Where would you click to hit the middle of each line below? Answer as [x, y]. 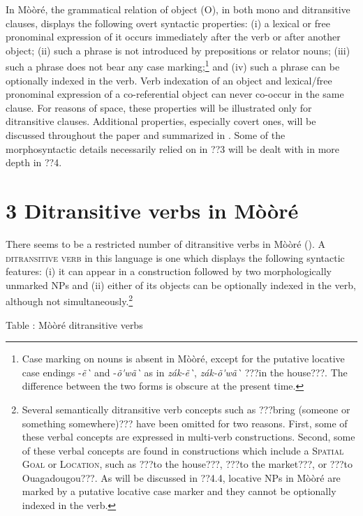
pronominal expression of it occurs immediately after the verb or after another [173, 37]
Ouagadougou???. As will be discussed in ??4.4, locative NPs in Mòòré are [181, 477]
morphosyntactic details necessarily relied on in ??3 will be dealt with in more [173, 148]
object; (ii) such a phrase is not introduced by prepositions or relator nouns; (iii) [178, 50]
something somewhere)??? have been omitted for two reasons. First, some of [185, 423]
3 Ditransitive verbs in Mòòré [152, 210]
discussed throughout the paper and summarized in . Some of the [146, 135]
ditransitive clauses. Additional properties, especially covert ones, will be [161, 121]
